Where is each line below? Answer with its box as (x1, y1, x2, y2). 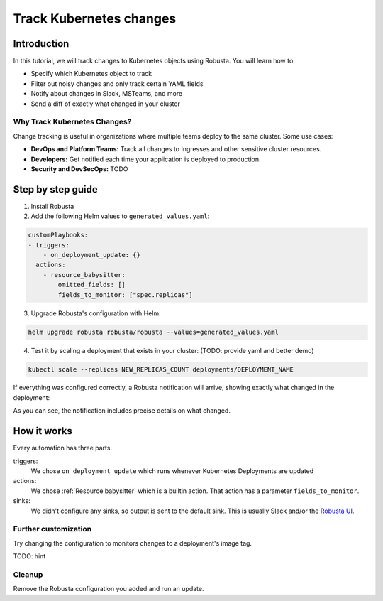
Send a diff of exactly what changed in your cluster (30, 99, 180, 108)
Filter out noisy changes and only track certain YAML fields (30, 79, 204, 88)
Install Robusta (30, 202, 74, 210)
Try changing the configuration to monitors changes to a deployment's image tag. (13, 538, 252, 547)
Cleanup (13, 569, 43, 579)
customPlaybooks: (28, 231, 89, 239)
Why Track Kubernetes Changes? (13, 117, 132, 127)
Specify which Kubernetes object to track (30, 70, 152, 78)
